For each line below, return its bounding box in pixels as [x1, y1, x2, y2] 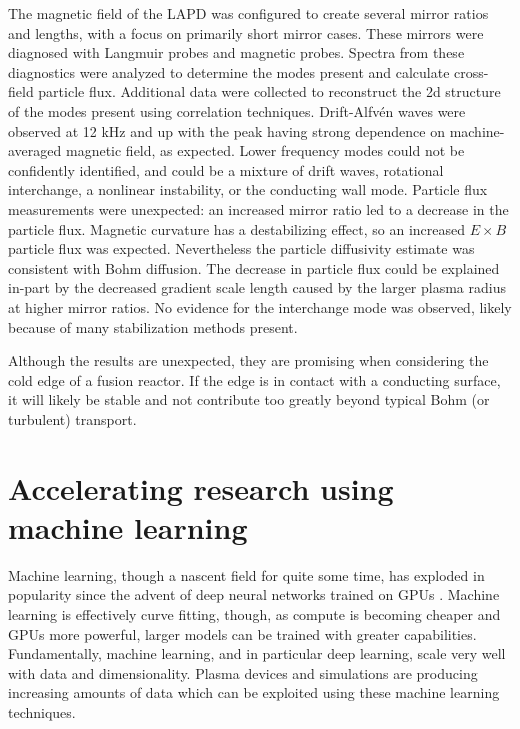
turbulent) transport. [8, 408, 137, 429]
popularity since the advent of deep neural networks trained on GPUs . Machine [8, 584, 500, 605]
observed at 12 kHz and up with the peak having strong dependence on [8, 120, 445, 141]
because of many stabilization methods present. [8, 316, 298, 337]
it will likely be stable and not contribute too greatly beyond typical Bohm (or [8, 389, 490, 410]
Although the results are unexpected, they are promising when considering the [8, 350, 489, 371]
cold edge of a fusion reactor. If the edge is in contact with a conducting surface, [8, 369, 501, 390]
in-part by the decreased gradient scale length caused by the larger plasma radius [8, 277, 506, 298]
